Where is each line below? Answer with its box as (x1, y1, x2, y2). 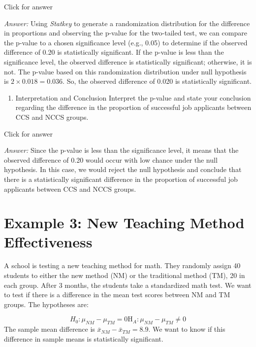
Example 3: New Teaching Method (4, 212, 245, 233)
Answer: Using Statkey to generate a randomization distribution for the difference (4, 18, 250, 28)
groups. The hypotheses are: (4, 299, 89, 309)
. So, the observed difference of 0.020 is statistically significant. (63, 76, 252, 86)
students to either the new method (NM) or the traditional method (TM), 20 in (4, 270, 245, 280)
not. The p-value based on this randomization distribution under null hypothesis (4, 66, 247, 76)
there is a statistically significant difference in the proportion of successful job (4, 173, 238, 184)
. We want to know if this (148, 324, 225, 334)
